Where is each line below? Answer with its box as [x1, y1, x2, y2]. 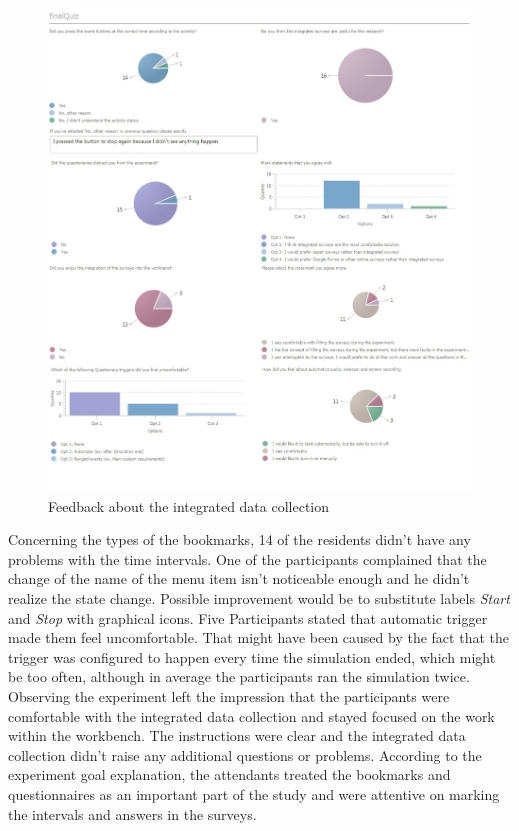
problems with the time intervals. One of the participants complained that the [8, 548, 487, 569]
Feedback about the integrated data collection [48, 495, 330, 516]
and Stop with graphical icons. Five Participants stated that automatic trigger [8, 607, 488, 628]
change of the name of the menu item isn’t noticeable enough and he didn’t [8, 568, 470, 589]
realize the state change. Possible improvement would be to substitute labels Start [8, 587, 510, 608]
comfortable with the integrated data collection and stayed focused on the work [8, 705, 495, 726]
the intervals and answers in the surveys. [8, 803, 257, 824]
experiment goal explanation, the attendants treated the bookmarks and [8, 764, 451, 785]
